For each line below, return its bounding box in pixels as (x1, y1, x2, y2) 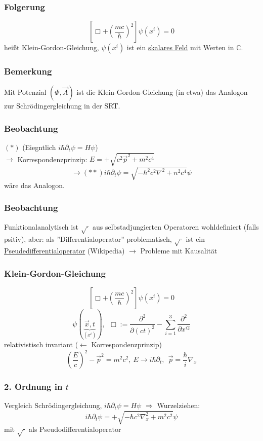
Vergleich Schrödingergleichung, (4, 400, 102, 411)
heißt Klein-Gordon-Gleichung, (4, 42, 99, 53)
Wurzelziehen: (157, 400, 200, 411)
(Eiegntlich (22, 142, 56, 153)
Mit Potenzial (4, 87, 47, 97)
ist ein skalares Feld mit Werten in (126, 42, 234, 53)
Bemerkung (4, 65, 52, 78)
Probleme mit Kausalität (140, 245, 217, 256)
